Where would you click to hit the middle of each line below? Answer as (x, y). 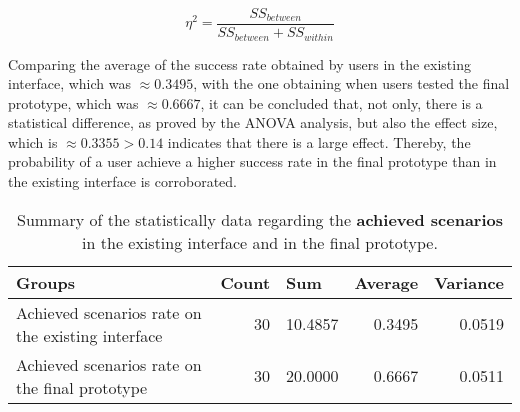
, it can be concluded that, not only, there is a (341, 102)
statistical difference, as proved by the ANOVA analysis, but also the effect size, (253, 122)
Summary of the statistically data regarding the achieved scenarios (260, 219)
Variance (469, 282)
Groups (45, 282)
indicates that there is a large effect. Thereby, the (319, 141)
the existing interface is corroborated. (122, 181)
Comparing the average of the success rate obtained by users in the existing (239, 63)
